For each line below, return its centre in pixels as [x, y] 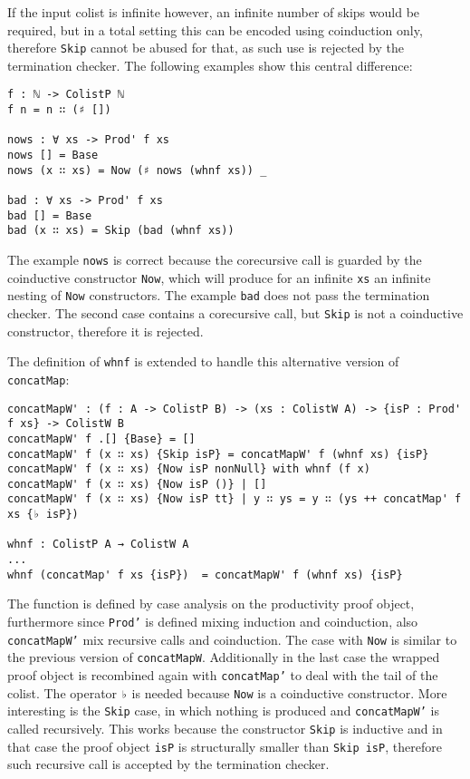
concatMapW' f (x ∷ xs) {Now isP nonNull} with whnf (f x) [189, 469]
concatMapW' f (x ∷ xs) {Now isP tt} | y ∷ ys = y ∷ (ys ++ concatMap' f [235, 499]
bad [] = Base [50, 215]
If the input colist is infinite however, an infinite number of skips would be [214, 12]
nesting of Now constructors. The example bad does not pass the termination [219, 295]
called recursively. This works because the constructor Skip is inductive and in [225, 728]
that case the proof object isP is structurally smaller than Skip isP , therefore [225, 746]
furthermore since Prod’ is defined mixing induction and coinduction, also [213, 621]
